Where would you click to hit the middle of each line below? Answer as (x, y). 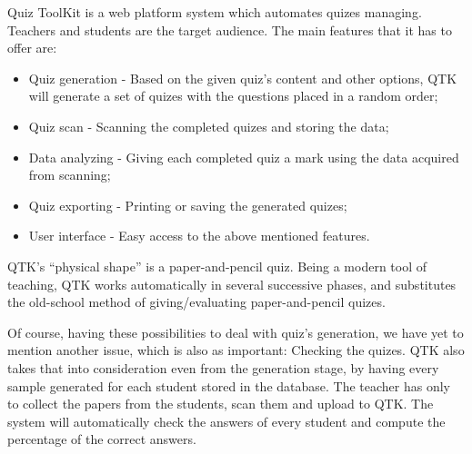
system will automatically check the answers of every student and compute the (226, 421)
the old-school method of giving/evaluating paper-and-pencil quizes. (196, 302)
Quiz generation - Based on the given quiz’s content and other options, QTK (243, 78)
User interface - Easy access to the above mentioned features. (199, 236)
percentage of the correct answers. (102, 439)
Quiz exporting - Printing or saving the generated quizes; (188, 205)
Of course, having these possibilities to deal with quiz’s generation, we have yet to (236, 332)
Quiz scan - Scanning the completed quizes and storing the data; (209, 126)
